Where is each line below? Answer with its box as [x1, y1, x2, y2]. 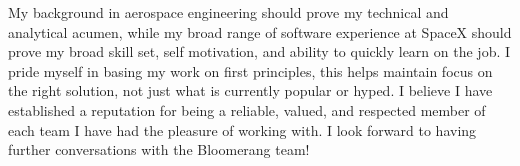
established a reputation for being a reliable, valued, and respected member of [8, 99, 486, 120]
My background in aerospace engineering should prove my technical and [8, 2, 449, 22]
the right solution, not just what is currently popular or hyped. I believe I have [8, 80, 493, 101]
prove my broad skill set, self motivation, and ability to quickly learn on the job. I [8, 41, 511, 62]
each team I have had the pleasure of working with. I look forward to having [8, 119, 477, 140]
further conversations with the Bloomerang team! [8, 139, 310, 160]
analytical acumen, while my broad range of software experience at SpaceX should [8, 21, 512, 42]
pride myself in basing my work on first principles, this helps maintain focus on [8, 60, 493, 81]
